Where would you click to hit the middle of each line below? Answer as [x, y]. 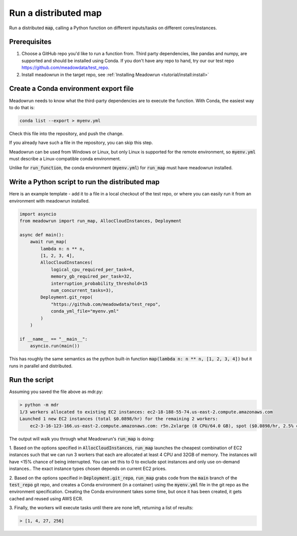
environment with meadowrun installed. [49, 201]
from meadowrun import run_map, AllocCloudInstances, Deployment [100, 221]
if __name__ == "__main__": [53, 339]
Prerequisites [30, 42]
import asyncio [38, 214]
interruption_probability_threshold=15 [99, 283]
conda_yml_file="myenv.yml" [85, 311]
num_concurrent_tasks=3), [82, 291]
